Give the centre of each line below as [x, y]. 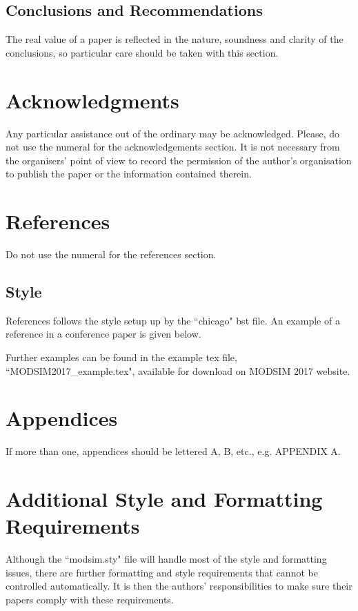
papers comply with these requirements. [90, 599]
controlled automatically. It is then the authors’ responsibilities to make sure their [179, 586]
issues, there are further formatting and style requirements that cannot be [162, 572]
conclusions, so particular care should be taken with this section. [142, 52]
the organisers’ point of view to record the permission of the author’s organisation [179, 160]
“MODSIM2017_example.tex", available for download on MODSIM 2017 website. [178, 370]
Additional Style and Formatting [164, 499]
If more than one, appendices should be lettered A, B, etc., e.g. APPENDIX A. [173, 451]
